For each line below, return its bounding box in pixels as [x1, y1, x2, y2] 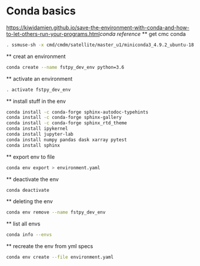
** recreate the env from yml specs [6, 243, 93, 250]
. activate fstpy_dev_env [6, 87, 71, 93]
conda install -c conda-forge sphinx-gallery [6, 115, 122, 121]
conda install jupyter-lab [6, 132, 74, 137]
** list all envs [6, 220, 41, 228]
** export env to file [6, 153, 55, 160]
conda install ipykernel [6, 126, 68, 132]
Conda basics [6, 4, 76, 18]
